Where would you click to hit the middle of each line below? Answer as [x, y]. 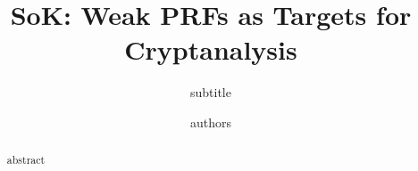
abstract [26, 160]
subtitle [211, 92]
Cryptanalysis [211, 49]
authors [211, 122]
